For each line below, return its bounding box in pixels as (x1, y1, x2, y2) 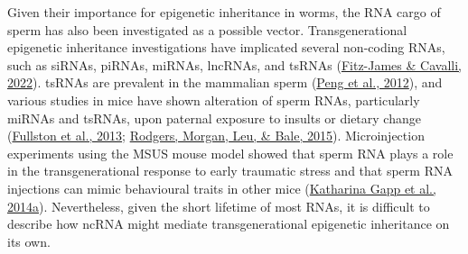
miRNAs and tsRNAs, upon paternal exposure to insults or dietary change (7, 108, 421, 127)
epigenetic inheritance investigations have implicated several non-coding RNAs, (7, 38, 445, 57)
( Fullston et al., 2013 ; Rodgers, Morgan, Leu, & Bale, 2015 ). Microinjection (7, 126, 425, 145)
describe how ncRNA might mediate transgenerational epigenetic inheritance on (7, 214, 450, 233)
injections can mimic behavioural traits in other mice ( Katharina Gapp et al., (7, 178, 436, 197)
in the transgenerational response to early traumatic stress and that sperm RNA (7, 161, 453, 180)
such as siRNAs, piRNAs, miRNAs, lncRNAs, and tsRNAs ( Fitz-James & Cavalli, (7, 55, 462, 74)
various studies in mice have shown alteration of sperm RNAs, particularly (7, 90, 420, 109)
